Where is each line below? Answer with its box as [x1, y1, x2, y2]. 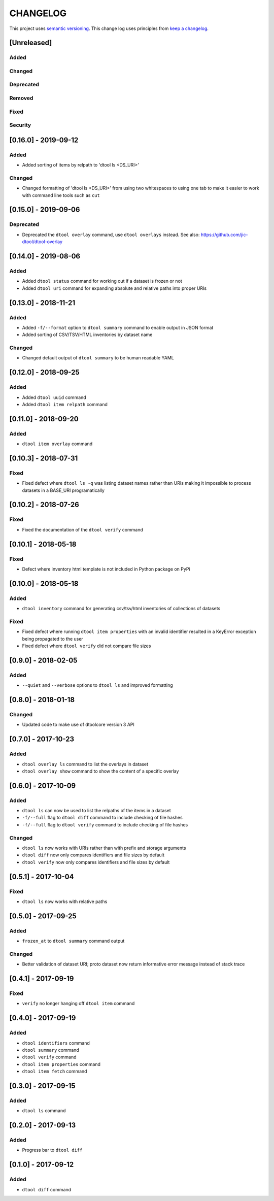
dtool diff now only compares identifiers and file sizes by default [22, 852, 165, 858]
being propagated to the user [22, 636, 83, 642]
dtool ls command [22, 1108, 66, 1114]
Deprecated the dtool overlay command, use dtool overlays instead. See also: [22, 231, 200, 238]
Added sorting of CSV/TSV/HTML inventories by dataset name [22, 331, 153, 338]
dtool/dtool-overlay [22, 239, 63, 245]
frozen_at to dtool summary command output [22, 938, 125, 944]
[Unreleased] [9, 39, 52, 47]
